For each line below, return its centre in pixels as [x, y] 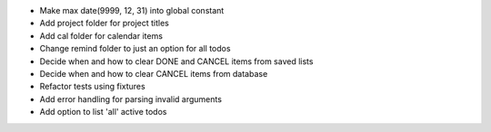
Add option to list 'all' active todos [103, 112]
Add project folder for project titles [105, 24]
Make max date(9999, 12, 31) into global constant [132, 10]
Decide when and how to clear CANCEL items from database [154, 73]
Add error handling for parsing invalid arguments [131, 99]
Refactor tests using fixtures [92, 87]
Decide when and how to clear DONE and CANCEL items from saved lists [176, 61]
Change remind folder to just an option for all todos [135, 49]
